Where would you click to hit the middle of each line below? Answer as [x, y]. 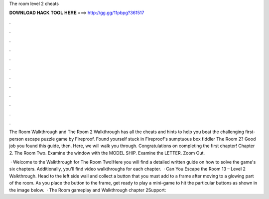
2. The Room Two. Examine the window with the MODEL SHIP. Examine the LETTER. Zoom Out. [107, 153]
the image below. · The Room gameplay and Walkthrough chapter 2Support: [88, 190]
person [17, 139]
